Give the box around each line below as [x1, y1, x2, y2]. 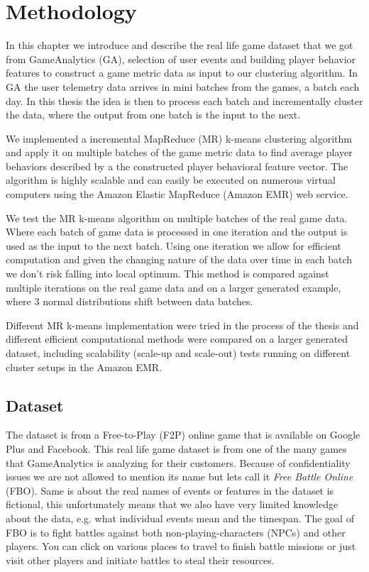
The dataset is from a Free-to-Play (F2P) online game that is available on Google [6, 427, 360, 442]
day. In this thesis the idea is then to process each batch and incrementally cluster [6, 93, 363, 108]
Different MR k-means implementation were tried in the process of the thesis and [6, 317, 359, 332]
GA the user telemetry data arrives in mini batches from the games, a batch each [6, 79, 360, 94]
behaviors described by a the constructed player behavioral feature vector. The [6, 158, 348, 173]
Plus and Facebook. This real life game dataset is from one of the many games [6, 441, 347, 456]
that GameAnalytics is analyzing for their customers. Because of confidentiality [6, 455, 351, 470]
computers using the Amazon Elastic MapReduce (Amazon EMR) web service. [6, 187, 348, 202]
